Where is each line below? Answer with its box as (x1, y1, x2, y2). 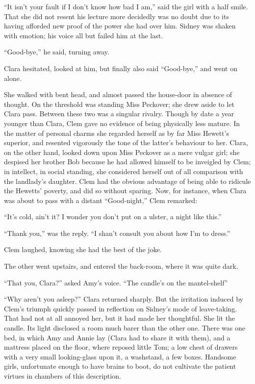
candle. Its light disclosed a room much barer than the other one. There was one (4, 323, 246, 333)
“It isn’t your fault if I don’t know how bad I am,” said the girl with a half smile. (4, 1, 248, 11)
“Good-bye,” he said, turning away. (4, 47, 109, 57)
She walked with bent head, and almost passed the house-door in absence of (4, 89, 232, 100)
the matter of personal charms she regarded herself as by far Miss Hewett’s (4, 128, 229, 138)
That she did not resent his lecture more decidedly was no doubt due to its (4, 11, 229, 21)
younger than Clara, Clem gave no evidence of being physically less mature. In (4, 118, 240, 128)
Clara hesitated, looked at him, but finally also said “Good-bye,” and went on (4, 63, 237, 73)
